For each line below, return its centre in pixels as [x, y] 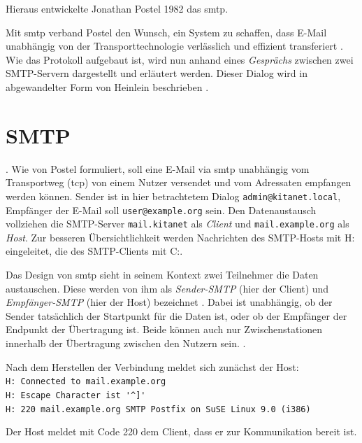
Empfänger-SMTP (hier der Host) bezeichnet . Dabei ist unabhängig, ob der [169, 302]
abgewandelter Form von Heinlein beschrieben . [107, 86]
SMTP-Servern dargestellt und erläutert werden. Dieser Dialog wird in [157, 73]
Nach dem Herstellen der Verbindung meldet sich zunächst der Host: [152, 366]
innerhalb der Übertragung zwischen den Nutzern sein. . [126, 343]
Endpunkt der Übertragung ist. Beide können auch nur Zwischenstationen [164, 329]
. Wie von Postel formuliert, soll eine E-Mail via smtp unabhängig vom [158, 168]
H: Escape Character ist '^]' [76, 395]
